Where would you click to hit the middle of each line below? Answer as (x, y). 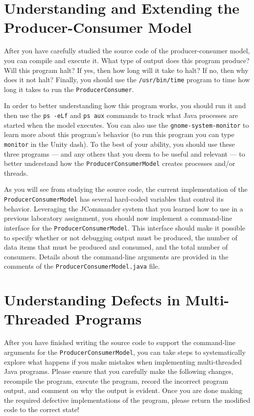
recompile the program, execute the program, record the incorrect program (116, 381)
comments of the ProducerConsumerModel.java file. (82, 266)
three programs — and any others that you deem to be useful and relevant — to (125, 153)
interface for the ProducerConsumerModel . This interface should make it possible (125, 227)
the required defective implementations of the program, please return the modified (127, 400)
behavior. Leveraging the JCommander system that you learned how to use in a (124, 208)
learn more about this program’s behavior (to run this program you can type (119, 134)
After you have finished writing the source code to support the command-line (120, 342)
